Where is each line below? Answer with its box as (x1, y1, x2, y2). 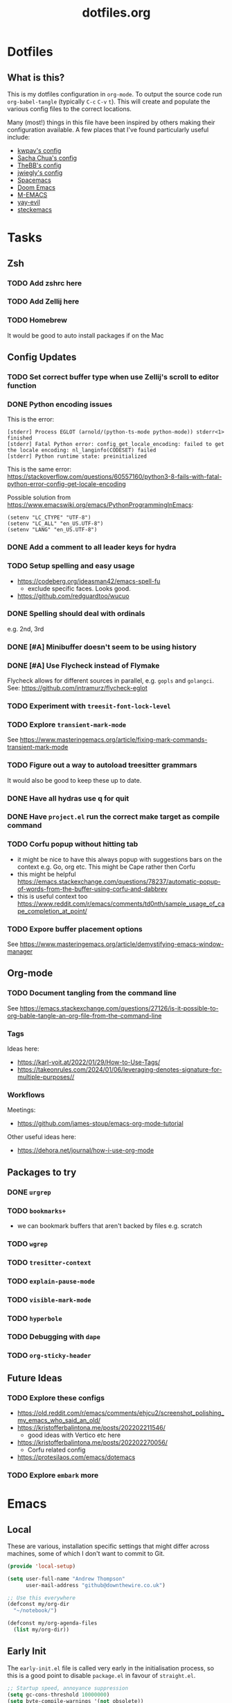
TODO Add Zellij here (7, 297, 80, 306)
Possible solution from (7, 493, 71, 501)
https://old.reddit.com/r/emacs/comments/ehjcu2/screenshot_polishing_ (17, 1409, 224, 1418)
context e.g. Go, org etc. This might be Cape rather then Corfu (17, 863, 195, 871)
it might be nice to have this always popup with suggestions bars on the (17, 855, 222, 863)
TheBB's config (17, 161, 62, 169)
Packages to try (7, 1166, 77, 1178)
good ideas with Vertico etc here (27, 1431, 121, 1439)
